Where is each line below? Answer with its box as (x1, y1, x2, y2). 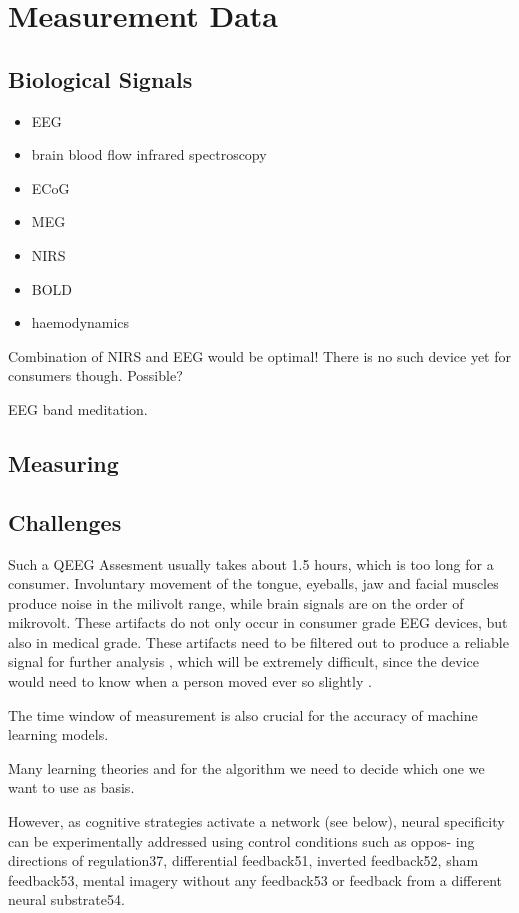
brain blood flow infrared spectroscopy (31, 144, 267, 165)
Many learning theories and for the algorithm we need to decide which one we (8, 757, 485, 778)
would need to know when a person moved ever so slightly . (8, 671, 372, 692)
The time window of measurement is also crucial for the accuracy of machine (8, 704, 478, 725)
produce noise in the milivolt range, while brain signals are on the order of (8, 592, 464, 613)
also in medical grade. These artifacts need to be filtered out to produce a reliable (8, 631, 509, 652)
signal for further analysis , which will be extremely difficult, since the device (8, 651, 480, 672)
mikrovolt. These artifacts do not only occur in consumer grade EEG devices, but (8, 612, 508, 633)
